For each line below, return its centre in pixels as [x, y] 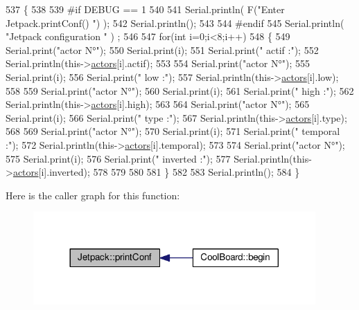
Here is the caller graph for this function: [93, 195]
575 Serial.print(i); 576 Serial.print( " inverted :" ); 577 [118, 158]
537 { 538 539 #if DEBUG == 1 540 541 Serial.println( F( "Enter [145, 9]
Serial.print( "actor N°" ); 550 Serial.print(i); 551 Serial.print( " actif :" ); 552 [162, 49]
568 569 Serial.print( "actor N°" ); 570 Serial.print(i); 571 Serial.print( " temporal [173, 131]
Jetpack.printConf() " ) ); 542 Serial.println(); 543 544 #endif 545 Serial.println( [175, 22]
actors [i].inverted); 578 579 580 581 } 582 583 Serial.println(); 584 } [156, 172]
